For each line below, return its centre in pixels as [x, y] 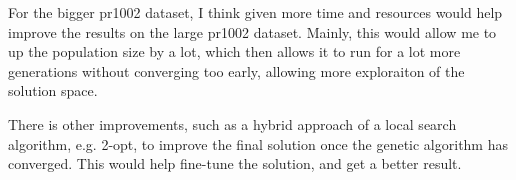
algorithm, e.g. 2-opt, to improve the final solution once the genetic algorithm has [258, 143]
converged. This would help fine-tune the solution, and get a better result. [235, 163]
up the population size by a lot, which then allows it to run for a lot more [234, 51]
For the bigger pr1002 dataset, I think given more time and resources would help [255, 12]
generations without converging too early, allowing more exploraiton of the [236, 70]
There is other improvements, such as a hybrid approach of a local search [232, 123]
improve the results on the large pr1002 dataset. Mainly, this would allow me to [252, 31]
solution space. [53, 90]
